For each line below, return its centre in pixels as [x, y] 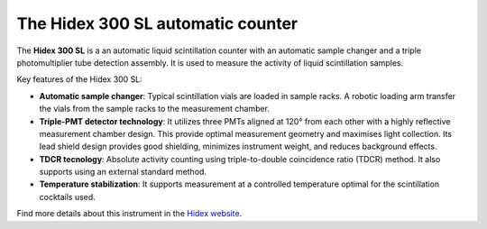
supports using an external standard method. [123, 172]
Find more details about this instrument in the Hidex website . [129, 214]
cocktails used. [68, 197]
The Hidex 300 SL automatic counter [157, 23]
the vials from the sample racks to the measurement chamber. [155, 109]
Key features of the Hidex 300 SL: [80, 79]
